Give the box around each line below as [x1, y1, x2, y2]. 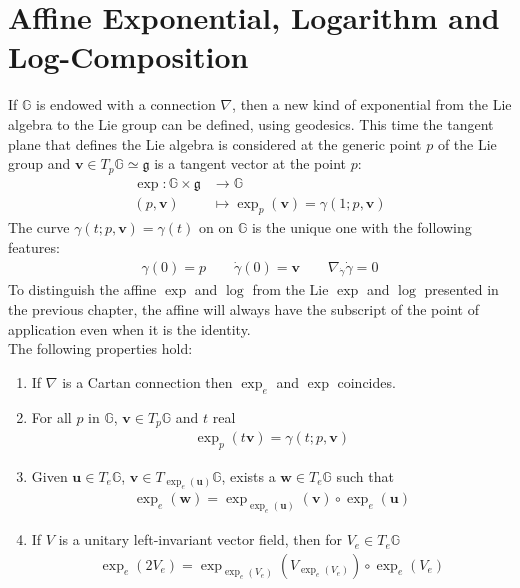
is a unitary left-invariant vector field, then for [58, 529, 343, 550]
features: [8, 237, 60, 257]
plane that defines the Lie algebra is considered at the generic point [8, 133, 422, 154]
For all [31, 406, 72, 427]
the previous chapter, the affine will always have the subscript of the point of [8, 299, 479, 320]
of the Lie [437, 133, 497, 154]
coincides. [337, 371, 396, 392]
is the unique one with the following [251, 217, 472, 238]
